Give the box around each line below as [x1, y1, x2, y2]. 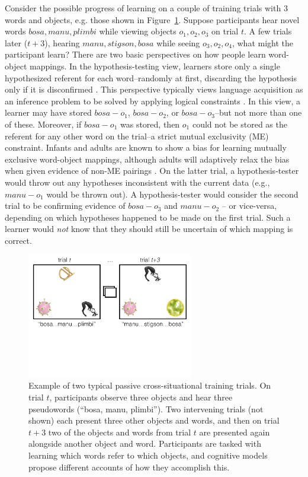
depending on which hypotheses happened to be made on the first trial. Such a [5, 211, 291, 223]
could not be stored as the [192, 117, 287, 130]
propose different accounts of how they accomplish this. [28, 460, 230, 473]
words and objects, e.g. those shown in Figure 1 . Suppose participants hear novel [5, 13, 300, 26]
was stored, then [120, 117, 180, 130]
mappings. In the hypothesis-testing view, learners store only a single [29, 59, 280, 72]
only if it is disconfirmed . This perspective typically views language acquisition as [5, 83, 303, 96]
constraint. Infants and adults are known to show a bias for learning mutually [5, 141, 287, 154]
